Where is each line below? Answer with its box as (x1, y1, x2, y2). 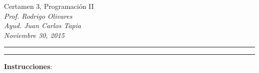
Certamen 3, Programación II (4, 1, 94, 11)
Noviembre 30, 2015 (4, 30, 65, 40)
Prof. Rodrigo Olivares (4, 10, 72, 21)
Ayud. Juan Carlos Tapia (4, 20, 81, 31)
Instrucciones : (4, 61, 52, 72)
